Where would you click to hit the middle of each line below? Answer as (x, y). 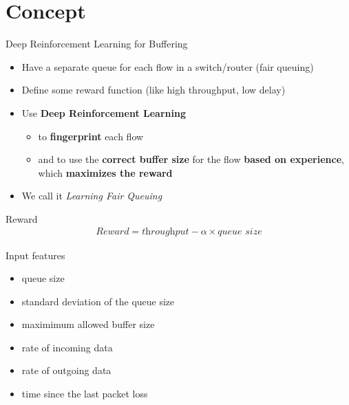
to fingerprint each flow (91, 136)
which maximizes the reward (105, 172)
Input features (35, 255)
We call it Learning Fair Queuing (92, 196)
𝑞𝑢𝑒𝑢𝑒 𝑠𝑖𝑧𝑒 (240, 232)
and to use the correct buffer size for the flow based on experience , (191, 159)
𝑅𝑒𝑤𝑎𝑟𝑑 (113, 232)
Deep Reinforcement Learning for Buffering (97, 44)
